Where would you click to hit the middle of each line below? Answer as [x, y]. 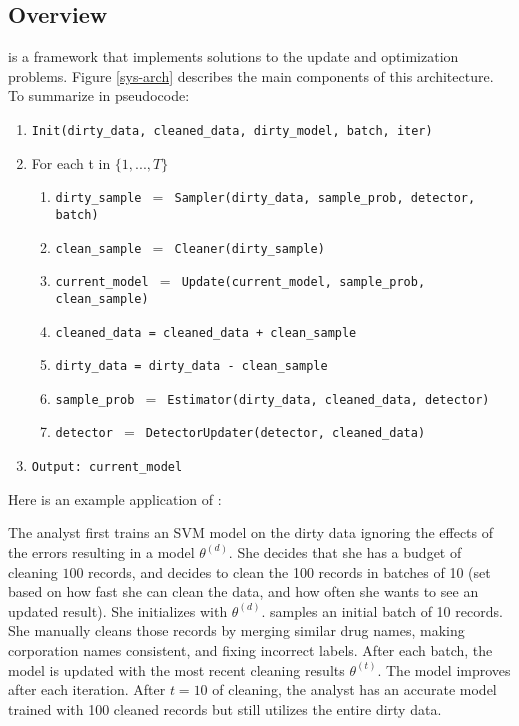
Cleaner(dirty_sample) [249, 248]
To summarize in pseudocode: [99, 95]
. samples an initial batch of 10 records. [382, 610]
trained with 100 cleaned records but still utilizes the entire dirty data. [225, 708]
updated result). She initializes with [118, 610]
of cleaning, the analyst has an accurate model [354, 689]
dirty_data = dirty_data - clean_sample [191, 366]
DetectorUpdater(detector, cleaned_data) [285, 433]
